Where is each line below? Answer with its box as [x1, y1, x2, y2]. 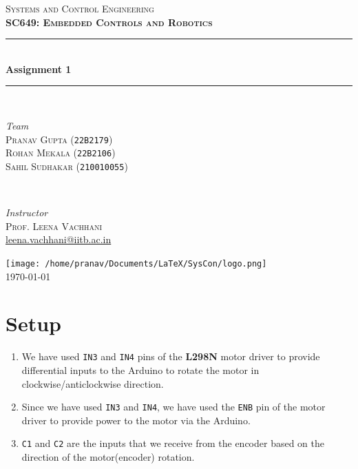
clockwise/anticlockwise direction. [21, 376, 164, 390]
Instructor [6, 205, 48, 220]
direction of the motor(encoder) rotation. [21, 450, 195, 464]
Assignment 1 [6, 61, 72, 76]
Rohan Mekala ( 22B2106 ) [6, 145, 116, 160]
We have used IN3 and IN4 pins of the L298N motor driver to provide [21, 349, 320, 364]
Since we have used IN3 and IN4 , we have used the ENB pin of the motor [21, 399, 326, 414]
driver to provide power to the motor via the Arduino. [21, 413, 251, 427]
